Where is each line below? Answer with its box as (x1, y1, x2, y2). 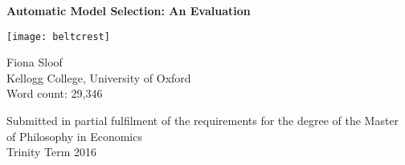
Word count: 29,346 (6, 85, 103, 102)
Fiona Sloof (6, 54, 63, 70)
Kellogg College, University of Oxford (6, 69, 191, 86)
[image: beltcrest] (6, 30, 110, 42)
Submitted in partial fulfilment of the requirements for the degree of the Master (6, 112, 399, 129)
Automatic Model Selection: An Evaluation (6, 2, 251, 18)
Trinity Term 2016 (6, 143, 97, 160)
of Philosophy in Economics (6, 127, 142, 144)
